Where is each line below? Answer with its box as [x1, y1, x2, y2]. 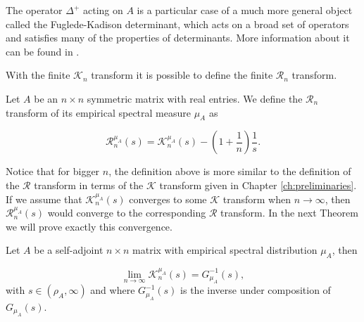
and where [90, 283, 135, 297]
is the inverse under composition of [180, 283, 331, 297]
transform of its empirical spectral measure [6, 105, 191, 120]
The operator [6, 3, 63, 17]
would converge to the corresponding [47, 205, 206, 220]
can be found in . [6, 44, 80, 58]
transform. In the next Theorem [220, 205, 358, 220]
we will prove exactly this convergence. [6, 219, 172, 233]
